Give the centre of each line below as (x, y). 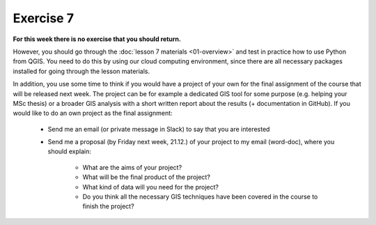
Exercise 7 (44, 18)
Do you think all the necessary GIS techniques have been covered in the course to (200, 197)
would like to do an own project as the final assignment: (93, 113)
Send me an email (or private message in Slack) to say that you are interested (159, 129)
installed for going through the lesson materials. (81, 71)
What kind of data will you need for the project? (151, 187)
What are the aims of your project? (132, 167)
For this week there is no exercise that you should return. (97, 39)
